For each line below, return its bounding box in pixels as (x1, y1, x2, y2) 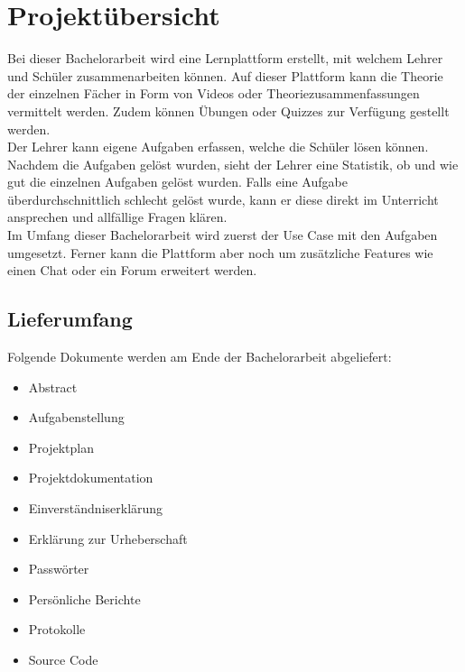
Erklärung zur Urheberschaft (28, 529, 188, 548)
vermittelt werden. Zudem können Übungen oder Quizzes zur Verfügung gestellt (7, 101, 450, 120)
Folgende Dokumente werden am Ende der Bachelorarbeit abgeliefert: (7, 347, 392, 366)
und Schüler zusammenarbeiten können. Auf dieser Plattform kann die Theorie (7, 66, 443, 85)
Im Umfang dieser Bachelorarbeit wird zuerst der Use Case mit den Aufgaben (7, 226, 438, 244)
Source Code (28, 649, 98, 668)
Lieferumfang (7, 305, 133, 333)
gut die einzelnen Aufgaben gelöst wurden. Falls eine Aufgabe (7, 172, 348, 191)
